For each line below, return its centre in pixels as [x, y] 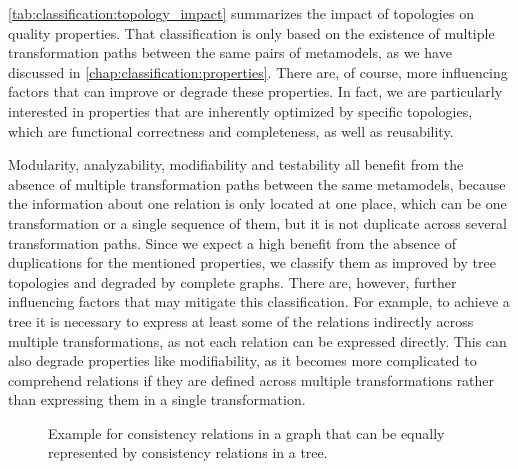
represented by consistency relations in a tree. [188, 452]
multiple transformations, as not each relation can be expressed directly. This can [257, 340]
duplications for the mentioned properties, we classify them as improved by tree [252, 262]
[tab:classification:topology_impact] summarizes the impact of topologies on [241, 13]
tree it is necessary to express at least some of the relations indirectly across [241, 320]
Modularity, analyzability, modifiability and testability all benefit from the [236, 164]
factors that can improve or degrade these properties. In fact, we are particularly [255, 91]
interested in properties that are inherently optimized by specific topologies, [240, 110]
